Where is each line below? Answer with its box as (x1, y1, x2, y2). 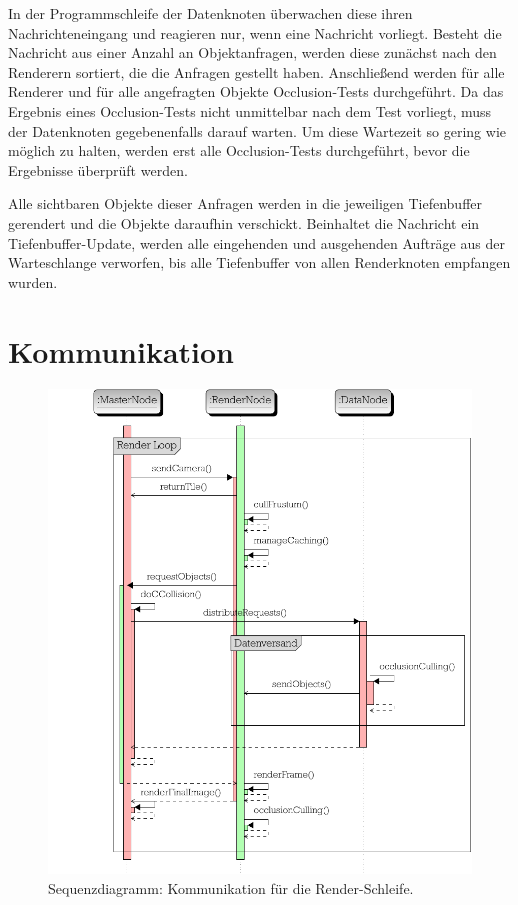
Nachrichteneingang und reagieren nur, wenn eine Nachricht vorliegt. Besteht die (8, 22, 502, 43)
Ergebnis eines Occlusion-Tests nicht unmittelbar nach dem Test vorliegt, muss (8, 100, 492, 121)
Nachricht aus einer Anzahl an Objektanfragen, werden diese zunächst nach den (8, 42, 497, 63)
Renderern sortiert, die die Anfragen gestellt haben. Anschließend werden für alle (8, 61, 505, 82)
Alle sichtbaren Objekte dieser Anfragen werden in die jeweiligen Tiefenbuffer (8, 193, 483, 214)
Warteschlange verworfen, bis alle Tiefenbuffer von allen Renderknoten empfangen (8, 252, 511, 273)
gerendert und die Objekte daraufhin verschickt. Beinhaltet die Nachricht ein (8, 212, 480, 233)
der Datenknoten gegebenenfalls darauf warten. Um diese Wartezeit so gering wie (8, 120, 506, 141)
